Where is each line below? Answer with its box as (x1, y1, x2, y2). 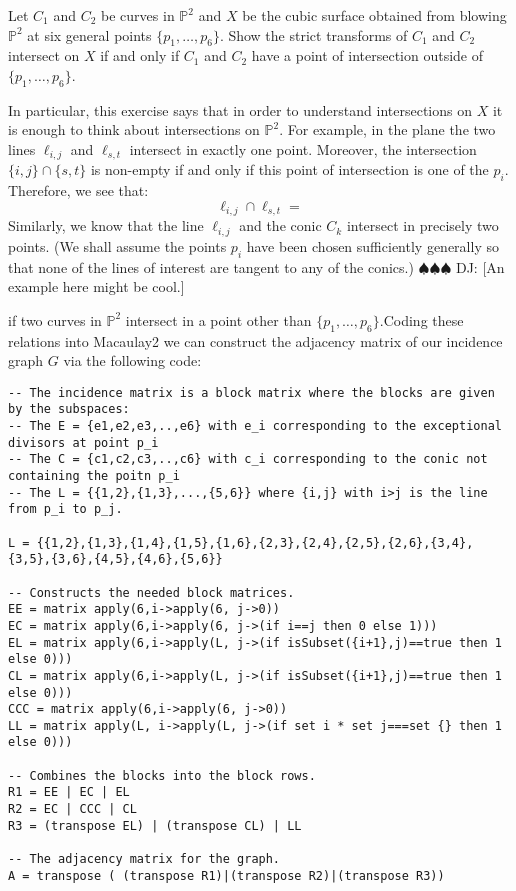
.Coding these (379, 309, 464, 330)
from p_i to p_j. (8, 502, 123, 517)
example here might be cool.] (8, 276, 185, 297)
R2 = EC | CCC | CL (8, 802, 137, 817)
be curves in (101, 5, 175, 25)
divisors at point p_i (8, 435, 159, 450)
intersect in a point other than (125, 309, 312, 330)
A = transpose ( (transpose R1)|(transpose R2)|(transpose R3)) (8, 868, 445, 883)
